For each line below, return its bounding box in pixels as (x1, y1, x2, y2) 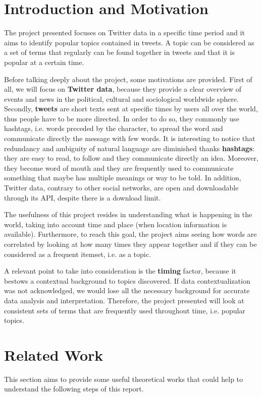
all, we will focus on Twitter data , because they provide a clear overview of (4, 84, 242, 94)
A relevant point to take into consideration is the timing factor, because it (4, 266, 236, 276)
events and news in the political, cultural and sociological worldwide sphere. (4, 93, 239, 104)
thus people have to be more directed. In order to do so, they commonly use (4, 113, 239, 123)
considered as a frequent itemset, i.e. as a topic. (4, 248, 151, 259)
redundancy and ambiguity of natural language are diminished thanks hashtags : (4, 143, 255, 153)
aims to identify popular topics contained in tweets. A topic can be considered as (4, 37, 254, 47)
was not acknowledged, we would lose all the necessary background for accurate (4, 285, 250, 296)
